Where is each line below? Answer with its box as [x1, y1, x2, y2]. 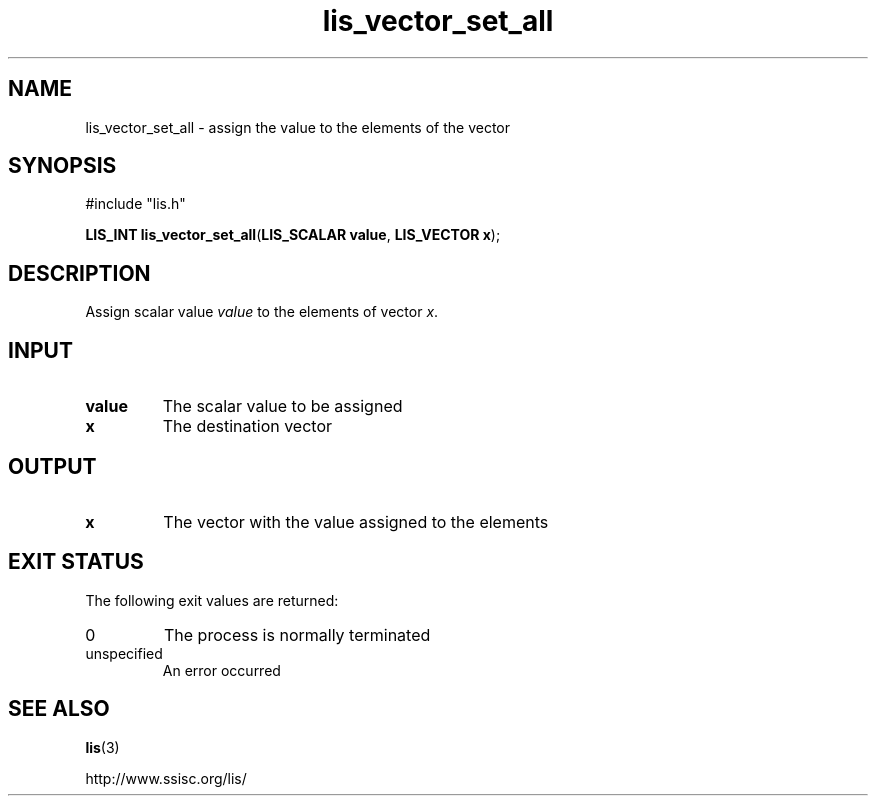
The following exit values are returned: [85, 591, 339, 609]
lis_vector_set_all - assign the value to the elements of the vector [85, 118, 511, 136]
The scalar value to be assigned [162, 396, 403, 417]
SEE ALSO [8, 696, 110, 722]
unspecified [85, 644, 163, 662]
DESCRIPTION [8, 260, 151, 286]
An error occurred [162, 661, 281, 679]
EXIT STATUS [8, 549, 144, 575]
